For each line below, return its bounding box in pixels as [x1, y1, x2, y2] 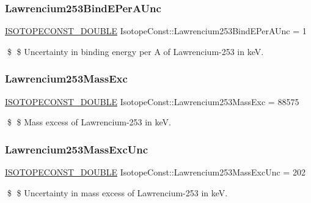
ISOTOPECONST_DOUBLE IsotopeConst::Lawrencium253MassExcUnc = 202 [5, 166, 306, 179]
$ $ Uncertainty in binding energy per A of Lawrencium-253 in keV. [7, 45, 264, 57]
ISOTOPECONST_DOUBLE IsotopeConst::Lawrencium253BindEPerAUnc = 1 [5, 24, 307, 37]
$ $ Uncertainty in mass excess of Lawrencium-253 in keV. [7, 186, 228, 199]
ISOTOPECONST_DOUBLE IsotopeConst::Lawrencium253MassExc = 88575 [5, 95, 299, 108]
